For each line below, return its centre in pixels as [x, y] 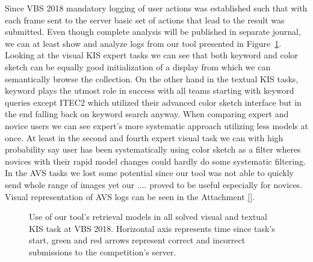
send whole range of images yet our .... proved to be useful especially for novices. [154, 184]
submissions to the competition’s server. [103, 251]
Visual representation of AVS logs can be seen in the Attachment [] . [130, 196]
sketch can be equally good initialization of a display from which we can [138, 66]
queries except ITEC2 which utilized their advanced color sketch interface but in [153, 102]
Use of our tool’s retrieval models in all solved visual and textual [148, 217]
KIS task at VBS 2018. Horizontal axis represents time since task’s [152, 228]
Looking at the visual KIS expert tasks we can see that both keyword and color [152, 55]
